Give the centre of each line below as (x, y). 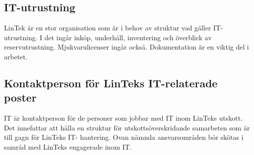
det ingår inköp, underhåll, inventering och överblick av (128, 37)
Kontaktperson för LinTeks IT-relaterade (111, 83)
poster (20, 97)
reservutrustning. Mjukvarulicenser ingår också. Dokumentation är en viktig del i (127, 47)
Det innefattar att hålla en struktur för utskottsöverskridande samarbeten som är (127, 127)
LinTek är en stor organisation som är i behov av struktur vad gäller (108, 28)
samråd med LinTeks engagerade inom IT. (68, 146)
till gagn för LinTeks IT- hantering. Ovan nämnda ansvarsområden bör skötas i (124, 137)
